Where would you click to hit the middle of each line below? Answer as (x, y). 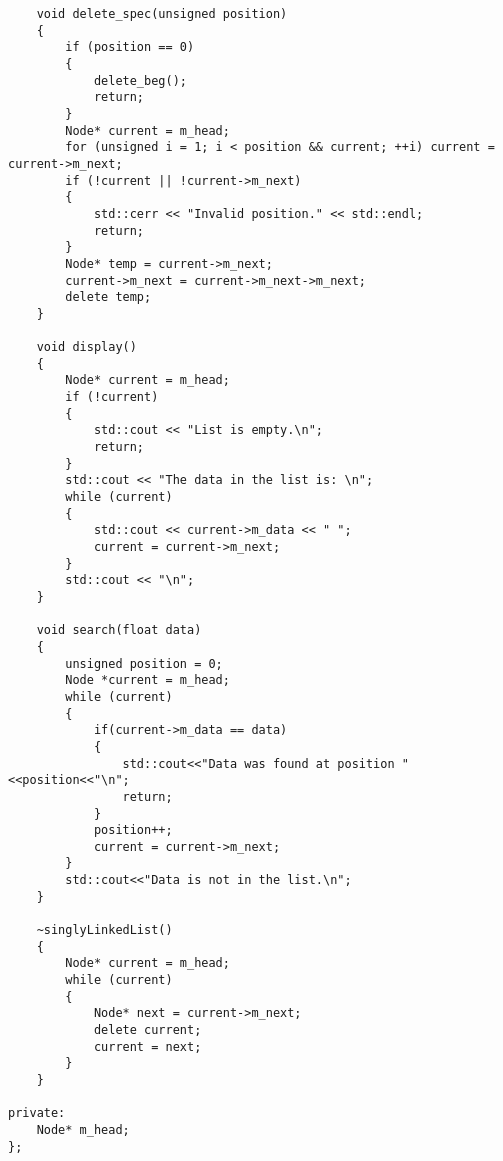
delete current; (147, 1030)
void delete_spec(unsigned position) (162, 14)
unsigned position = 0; (144, 663)
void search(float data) (119, 630)
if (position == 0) (130, 47)
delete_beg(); (140, 80)
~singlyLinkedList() (104, 930)
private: (37, 1113)
